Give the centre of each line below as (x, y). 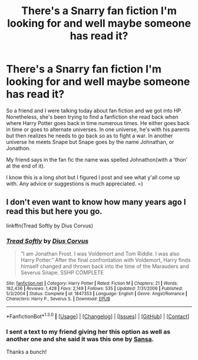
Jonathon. (19, 148)
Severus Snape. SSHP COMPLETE (62, 273)
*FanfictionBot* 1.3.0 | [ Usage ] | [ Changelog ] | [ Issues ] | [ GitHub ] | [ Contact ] (98, 316)
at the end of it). (26, 166)
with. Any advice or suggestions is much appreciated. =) (75, 184)
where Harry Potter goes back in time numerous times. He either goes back (98, 123)
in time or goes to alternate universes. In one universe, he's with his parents (98, 129)
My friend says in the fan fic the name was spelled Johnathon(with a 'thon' (97, 159)
